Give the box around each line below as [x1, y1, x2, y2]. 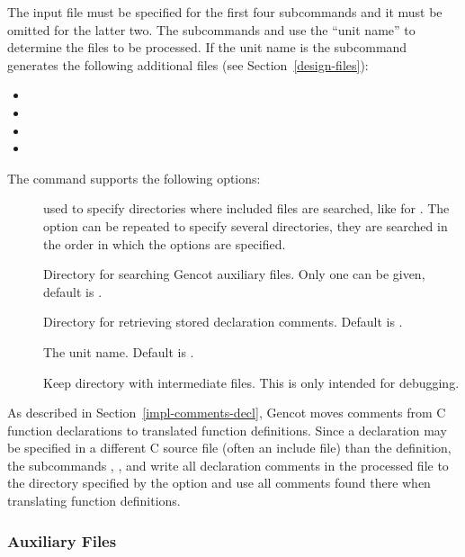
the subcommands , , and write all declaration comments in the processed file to [7, 455, 449, 474]
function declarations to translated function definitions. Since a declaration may [7, 420, 447, 439]
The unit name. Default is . [43, 342, 194, 361]
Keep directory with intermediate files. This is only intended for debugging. [43, 373, 460, 391]
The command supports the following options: [7, 168, 261, 187]
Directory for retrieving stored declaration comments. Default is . [43, 312, 403, 331]
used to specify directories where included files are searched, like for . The [43, 199, 450, 218]
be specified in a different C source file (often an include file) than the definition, [7, 438, 452, 457]
